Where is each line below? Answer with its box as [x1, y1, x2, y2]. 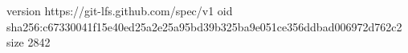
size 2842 [6, 34, 51, 51]
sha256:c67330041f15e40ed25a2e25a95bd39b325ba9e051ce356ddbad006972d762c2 [6, 18, 402, 35]
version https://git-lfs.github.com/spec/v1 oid [6, 2, 233, 18]
